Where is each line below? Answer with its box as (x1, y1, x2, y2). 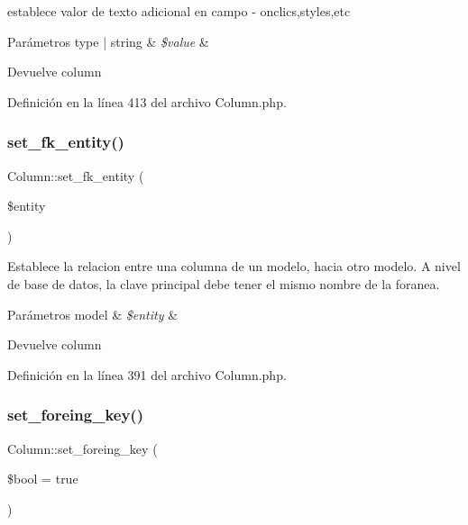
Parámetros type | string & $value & (7, 32, 209, 50)
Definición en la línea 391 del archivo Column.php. (7, 365, 287, 384)
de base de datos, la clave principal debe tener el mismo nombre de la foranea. (7, 274, 440, 293)
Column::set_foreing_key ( (7, 439, 158, 457)
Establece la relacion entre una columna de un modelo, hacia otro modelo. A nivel (7, 257, 461, 276)
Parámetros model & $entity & (7, 304, 179, 323)
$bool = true (7, 469, 78, 488)
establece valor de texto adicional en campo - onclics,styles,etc (7, 2, 351, 20)
